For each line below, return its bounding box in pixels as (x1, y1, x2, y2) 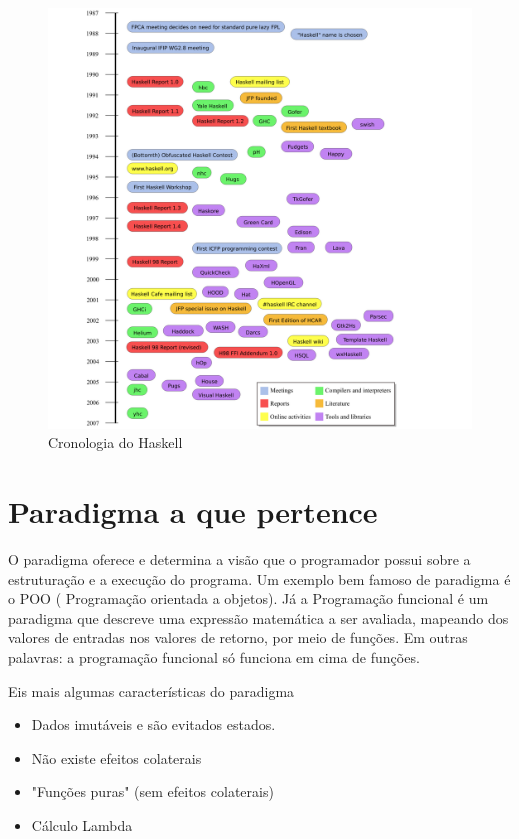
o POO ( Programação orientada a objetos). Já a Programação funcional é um (8, 588, 489, 609)
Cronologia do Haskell (48, 432, 183, 453)
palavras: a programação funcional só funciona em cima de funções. (8, 646, 420, 667)
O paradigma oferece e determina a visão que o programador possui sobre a (8, 549, 471, 569)
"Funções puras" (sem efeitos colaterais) (31, 781, 274, 802)
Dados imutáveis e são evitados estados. (31, 714, 276, 735)
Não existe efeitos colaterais (31, 747, 202, 768)
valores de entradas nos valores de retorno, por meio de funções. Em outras (8, 627, 468, 648)
